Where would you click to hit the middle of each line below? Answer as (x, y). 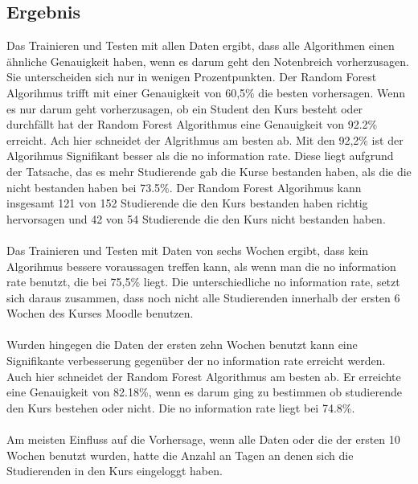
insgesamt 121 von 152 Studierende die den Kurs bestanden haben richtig (187, 203)
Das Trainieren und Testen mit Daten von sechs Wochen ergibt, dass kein (188, 250)
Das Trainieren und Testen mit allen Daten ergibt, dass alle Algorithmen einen (201, 45)
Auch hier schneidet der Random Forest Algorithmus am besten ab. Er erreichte (204, 376)
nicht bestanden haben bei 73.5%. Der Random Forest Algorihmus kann (184, 187)
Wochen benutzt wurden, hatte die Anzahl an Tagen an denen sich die (180, 455)
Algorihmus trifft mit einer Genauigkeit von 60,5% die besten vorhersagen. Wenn (206, 92)
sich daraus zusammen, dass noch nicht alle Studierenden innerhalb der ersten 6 (203, 297)
